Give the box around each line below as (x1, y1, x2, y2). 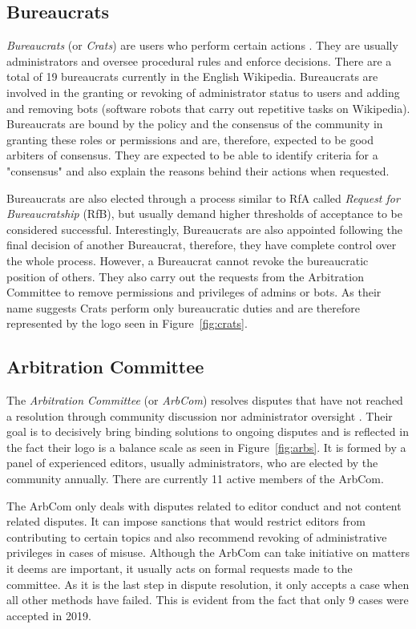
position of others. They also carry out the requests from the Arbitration (6, 268, 364, 284)
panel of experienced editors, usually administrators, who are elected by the (6, 454, 378, 471)
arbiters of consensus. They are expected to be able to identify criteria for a (6, 147, 378, 163)
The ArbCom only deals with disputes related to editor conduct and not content (6, 497, 402, 514)
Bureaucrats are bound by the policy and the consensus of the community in (6, 115, 383, 132)
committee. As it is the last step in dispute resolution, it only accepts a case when (6, 575, 410, 592)
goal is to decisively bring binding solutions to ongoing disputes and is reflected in (6, 423, 409, 440)
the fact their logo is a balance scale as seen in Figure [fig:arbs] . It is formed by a (6, 438, 406, 455)
